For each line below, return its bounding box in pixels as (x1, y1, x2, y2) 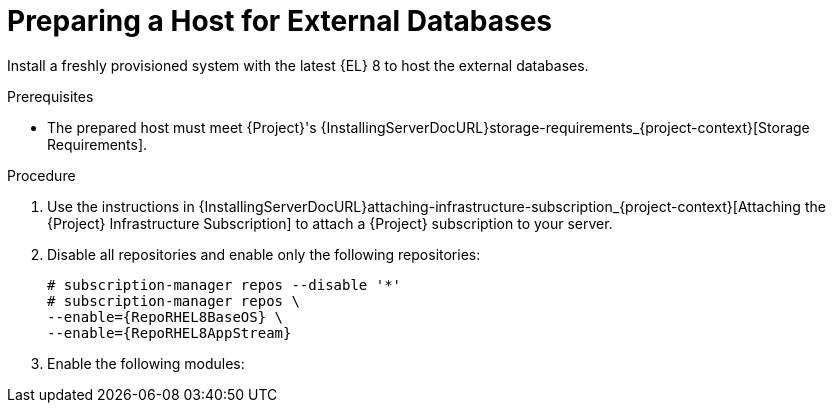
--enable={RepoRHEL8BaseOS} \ (47, 308, 284, 325)
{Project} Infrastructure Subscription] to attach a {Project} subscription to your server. (47, 214, 613, 232)
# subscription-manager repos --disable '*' (47, 276, 402, 293)
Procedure (7, 166, 76, 184)
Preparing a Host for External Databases (7, 4, 553, 38)
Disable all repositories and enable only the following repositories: (47, 245, 481, 263)
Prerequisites (7, 87, 94, 105)
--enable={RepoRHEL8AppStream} (47, 324, 292, 341)
